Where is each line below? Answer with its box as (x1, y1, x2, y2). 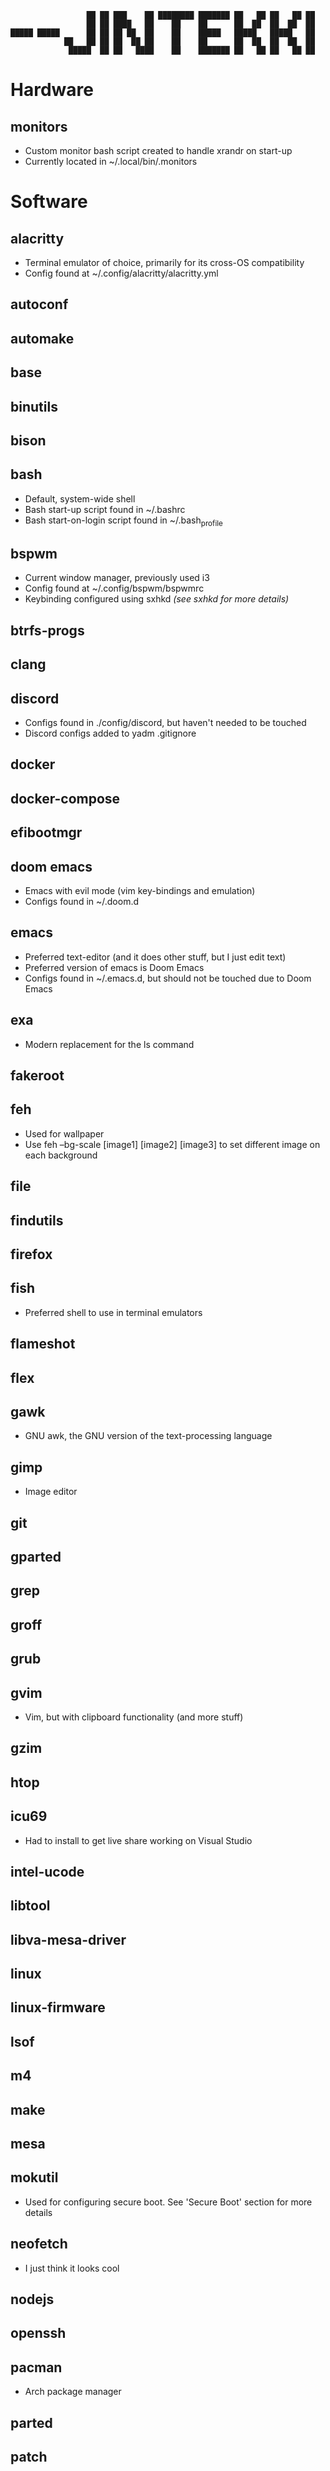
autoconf (10, 296, 69, 313)
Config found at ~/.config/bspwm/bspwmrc (24, 582, 205, 595)
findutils (10, 1212, 64, 1229)
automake (10, 330, 75, 347)
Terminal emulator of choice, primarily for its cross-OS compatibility (24, 257, 305, 268)
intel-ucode (10, 1863, 85, 1880)
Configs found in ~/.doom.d (24, 895, 140, 907)
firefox (10, 1246, 53, 1263)
